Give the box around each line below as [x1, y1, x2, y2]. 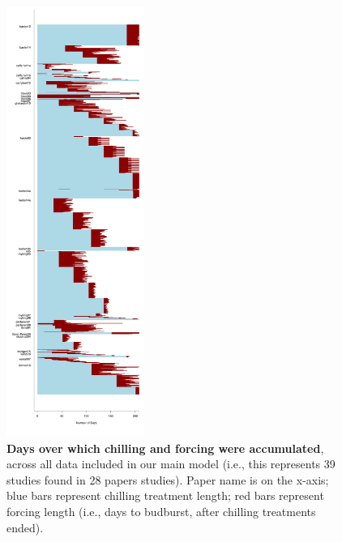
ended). [6, 519, 44, 536]
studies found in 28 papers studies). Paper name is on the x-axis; [6, 471, 329, 488]
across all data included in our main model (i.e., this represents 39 [6, 455, 336, 472]
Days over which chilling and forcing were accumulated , [6, 439, 324, 456]
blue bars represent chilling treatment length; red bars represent [6, 487, 324, 504]
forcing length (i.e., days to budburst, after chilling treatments [6, 503, 316, 520]
